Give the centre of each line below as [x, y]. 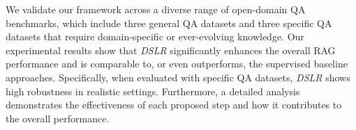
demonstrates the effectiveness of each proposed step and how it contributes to [174, 105]
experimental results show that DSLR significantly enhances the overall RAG [171, 50]
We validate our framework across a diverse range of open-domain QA [156, 9]
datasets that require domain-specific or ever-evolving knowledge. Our [155, 36]
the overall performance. [58, 118]
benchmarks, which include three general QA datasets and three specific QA [169, 23]
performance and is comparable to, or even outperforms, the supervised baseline [177, 64]
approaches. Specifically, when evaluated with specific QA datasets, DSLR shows [178, 77]
